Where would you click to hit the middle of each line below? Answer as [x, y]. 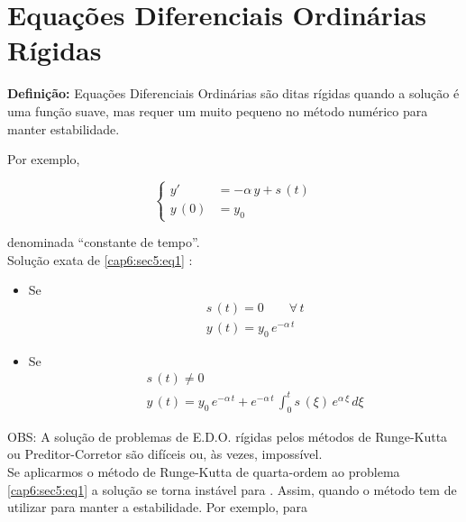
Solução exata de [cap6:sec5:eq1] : [100, 259]
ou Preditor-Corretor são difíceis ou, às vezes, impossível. [165, 454]
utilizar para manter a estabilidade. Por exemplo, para [157, 507]
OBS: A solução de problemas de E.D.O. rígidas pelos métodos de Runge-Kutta [228, 436]
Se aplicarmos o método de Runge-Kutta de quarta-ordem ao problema [204, 471]
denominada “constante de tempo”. [104, 242]
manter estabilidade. [64, 128]
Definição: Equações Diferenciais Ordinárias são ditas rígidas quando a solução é [233, 93]
